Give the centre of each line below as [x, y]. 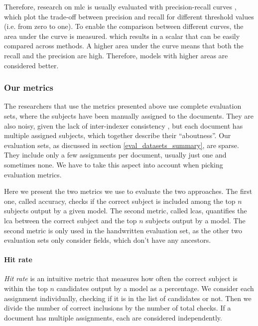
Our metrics [29, 87]
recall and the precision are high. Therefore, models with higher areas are [116, 55]
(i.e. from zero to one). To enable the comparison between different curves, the [124, 26]
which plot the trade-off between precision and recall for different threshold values [129, 16]
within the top [26, 288]
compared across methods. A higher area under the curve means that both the [124, 46]
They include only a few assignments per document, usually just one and [115, 155]
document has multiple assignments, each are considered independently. [113, 317]
